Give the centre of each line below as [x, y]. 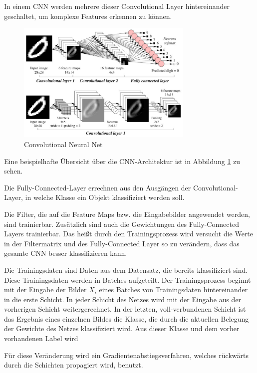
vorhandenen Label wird [41, 338]
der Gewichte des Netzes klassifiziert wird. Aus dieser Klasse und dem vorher [122, 328]
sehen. [13, 171]
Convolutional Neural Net [63, 144]
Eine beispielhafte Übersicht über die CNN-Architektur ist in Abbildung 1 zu [122, 161]
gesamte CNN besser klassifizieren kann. [66, 253]
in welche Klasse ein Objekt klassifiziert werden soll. [105, 197]
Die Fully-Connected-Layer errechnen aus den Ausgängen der [98, 187]
